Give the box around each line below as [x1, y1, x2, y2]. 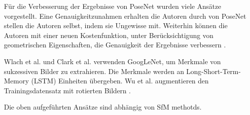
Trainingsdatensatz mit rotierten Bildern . [4, 85, 131, 95]
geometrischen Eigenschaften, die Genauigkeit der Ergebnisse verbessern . [4, 39, 226, 50]
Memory [4, 76, 29, 86]
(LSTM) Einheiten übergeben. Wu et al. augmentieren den [31, 76, 209, 86]
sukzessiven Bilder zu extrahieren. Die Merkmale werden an [4, 66, 184, 76]
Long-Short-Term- [186, 66, 241, 76]
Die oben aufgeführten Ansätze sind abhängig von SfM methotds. [4, 102, 202, 112]
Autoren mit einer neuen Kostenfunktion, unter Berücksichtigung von [4, 30, 214, 40]
